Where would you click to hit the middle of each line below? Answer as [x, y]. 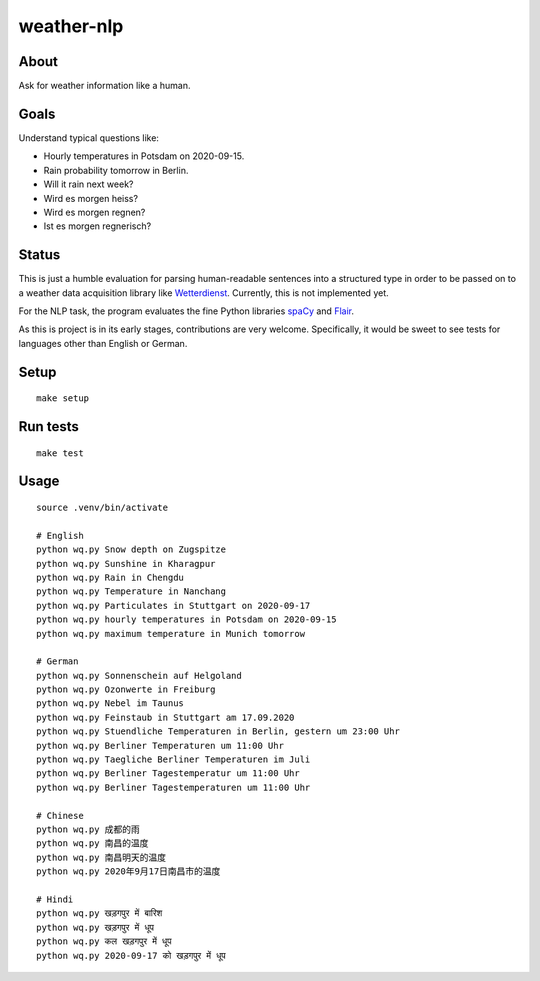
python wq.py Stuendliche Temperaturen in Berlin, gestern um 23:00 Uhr [218, 731]
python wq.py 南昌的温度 [92, 843]
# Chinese [60, 815]
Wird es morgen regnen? [94, 212]
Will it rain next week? [88, 184]
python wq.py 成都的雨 [88, 829]
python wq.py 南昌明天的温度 [101, 857]
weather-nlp [71, 26]
